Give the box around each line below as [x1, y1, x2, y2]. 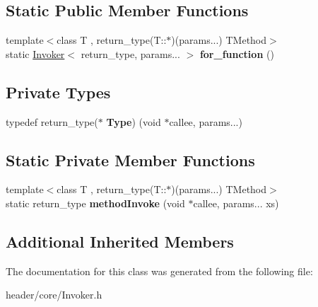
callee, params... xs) [193, 195, 279, 210]
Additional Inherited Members [6, 230, 234, 252]
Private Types [6, 81, 111, 103]
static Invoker [6, 46, 65, 61]
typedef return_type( [6, 114, 98, 129]
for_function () [199, 46, 274, 61]
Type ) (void [106, 114, 161, 129]
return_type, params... [81, 46, 180, 61]
